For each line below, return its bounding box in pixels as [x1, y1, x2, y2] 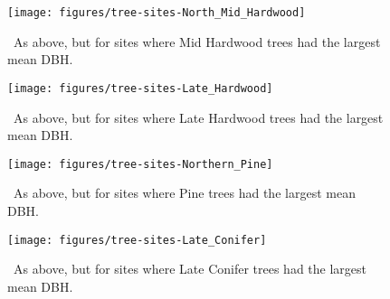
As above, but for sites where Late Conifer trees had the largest [13, 259, 367, 278]
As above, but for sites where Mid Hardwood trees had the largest [13, 32, 381, 51]
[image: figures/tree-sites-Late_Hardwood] [7, 81, 273, 95]
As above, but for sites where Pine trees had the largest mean [13, 183, 356, 202]
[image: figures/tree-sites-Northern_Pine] [7, 157, 273, 171]
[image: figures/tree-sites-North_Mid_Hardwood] [7, 6, 306, 19]
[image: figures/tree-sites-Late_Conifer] [7, 233, 267, 247]
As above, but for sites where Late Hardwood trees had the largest [13, 107, 384, 126]
